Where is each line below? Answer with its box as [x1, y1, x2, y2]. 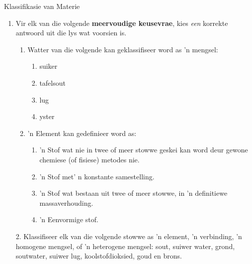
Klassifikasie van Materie [4, 1, 80, 11]
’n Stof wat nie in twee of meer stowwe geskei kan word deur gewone [39, 144, 248, 155]
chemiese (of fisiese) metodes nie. [39, 154, 140, 164]
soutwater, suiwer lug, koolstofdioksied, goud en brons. [15, 251, 182, 261]
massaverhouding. [39, 197, 93, 208]
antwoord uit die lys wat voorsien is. [15, 27, 127, 38]
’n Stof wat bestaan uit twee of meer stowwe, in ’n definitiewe [39, 188, 228, 198]
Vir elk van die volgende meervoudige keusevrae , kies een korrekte [15, 17, 228, 28]
